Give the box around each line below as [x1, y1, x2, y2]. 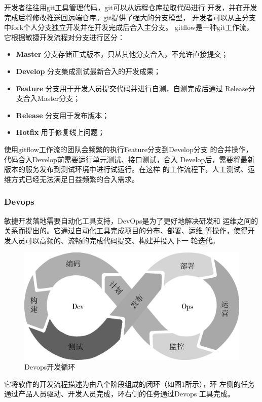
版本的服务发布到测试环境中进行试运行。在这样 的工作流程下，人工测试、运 [4, 164, 255, 174]
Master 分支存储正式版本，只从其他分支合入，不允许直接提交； [16, 49, 229, 59]
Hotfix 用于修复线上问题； [16, 127, 105, 137]
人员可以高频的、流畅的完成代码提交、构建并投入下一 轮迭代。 [11, 235, 219, 245]
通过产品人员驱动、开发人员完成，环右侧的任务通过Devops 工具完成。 [4, 388, 235, 399]
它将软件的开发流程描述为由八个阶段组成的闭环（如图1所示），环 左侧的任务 [4, 378, 255, 389]
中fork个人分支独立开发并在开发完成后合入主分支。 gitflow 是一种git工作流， [4, 22, 254, 32]
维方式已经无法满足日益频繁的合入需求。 [4, 173, 139, 184]
